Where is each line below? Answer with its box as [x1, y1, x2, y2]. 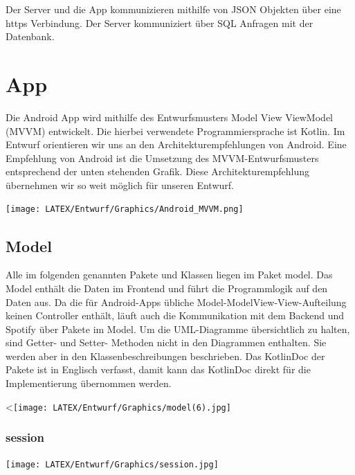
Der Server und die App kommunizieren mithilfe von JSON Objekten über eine [6, 2, 341, 16]
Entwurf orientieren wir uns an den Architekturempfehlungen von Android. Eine [6, 137, 347, 152]
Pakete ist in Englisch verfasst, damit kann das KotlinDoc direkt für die [6, 362, 311, 377]
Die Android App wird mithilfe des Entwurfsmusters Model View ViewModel [6, 109, 333, 124]
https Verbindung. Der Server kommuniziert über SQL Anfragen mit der [6, 15, 313, 30]
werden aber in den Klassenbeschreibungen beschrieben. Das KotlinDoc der [6, 348, 325, 363]
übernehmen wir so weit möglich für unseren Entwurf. [6, 177, 234, 192]
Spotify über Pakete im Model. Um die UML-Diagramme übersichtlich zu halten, [6, 321, 350, 336]
